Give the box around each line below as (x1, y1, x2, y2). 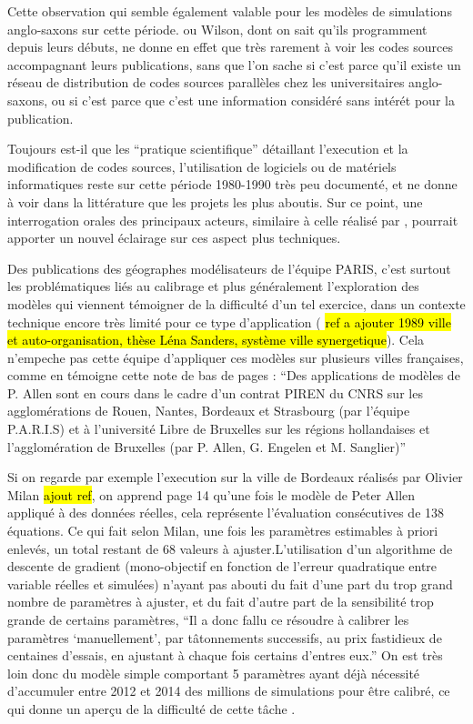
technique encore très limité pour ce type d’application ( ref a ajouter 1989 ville (7, 312, 451, 331)
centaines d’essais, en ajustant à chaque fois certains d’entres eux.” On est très (7, 646, 443, 665)
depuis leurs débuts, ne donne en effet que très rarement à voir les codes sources (7, 37, 453, 56)
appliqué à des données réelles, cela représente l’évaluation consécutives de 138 (7, 503, 445, 522)
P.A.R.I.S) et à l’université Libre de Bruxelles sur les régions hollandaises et (7, 419, 430, 438)
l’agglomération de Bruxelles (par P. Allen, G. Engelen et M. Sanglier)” (7, 437, 407, 456)
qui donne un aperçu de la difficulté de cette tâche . (7, 699, 296, 718)
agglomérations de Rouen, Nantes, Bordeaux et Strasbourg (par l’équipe (7, 401, 410, 420)
